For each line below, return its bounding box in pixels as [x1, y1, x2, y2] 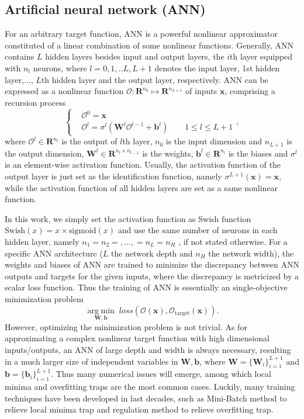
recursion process [5, 96, 66, 108]
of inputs [185, 85, 217, 97]
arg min [87, 306, 115, 315]
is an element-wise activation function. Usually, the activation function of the [5, 158, 281, 171]
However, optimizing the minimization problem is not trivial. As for [5, 320, 247, 333]
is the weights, [142, 147, 194, 159]
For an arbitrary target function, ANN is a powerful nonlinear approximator [5, 27, 278, 40]
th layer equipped [230, 50, 293, 63]
